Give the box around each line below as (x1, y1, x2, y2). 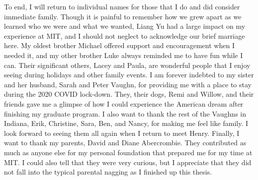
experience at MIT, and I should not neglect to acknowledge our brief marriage (4, 30, 245, 41)
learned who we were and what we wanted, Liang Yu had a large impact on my (4, 21, 246, 31)
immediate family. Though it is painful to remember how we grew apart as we (4, 11, 242, 21)
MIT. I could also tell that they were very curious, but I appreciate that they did (4, 157, 252, 167)
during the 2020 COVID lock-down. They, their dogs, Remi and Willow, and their (4, 89, 254, 99)
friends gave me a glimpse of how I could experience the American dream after (4, 98, 244, 109)
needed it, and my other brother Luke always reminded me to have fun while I (4, 50, 243, 60)
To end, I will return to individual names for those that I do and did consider (4, 1, 240, 11)
